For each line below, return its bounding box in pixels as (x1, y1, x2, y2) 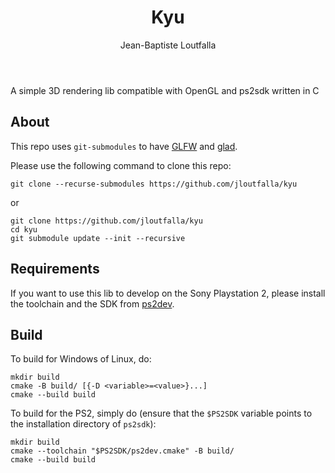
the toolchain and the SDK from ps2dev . (10, 297, 175, 310)
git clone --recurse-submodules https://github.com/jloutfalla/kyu (10, 179, 298, 189)
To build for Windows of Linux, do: (10, 353, 152, 365)
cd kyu (10, 224, 38, 235)
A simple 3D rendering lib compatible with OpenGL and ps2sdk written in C (10, 84, 320, 96)
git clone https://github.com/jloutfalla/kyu (10, 216, 203, 226)
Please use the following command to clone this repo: (10, 159, 232, 171)
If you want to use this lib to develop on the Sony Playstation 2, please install (10, 287, 326, 299)
